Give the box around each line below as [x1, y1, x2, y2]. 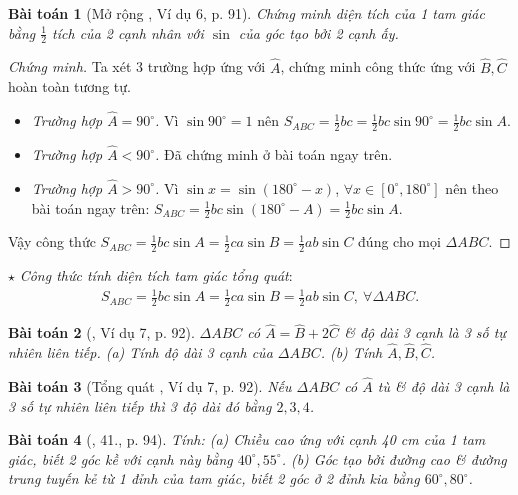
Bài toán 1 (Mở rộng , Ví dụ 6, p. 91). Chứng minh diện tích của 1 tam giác [8, 3, 485, 23]
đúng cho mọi [358, 231, 441, 252]
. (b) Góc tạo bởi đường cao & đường [281, 448, 507, 469]
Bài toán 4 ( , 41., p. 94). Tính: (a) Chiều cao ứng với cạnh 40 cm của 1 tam [8, 429, 486, 450]
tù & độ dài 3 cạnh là [377, 375, 510, 396]
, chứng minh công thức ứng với [280, 56, 476, 77]
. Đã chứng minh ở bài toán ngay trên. [155, 144, 393, 165]
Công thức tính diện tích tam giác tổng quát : [19, 265, 293, 286]
